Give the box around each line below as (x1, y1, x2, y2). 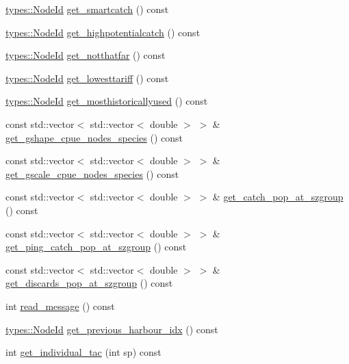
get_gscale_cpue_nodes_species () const (5, 166, 179, 181)
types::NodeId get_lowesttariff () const (5, 70, 169, 85)
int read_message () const (5, 298, 115, 313)
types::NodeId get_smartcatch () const (5, 2, 169, 16)
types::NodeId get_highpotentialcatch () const (5, 25, 201, 39)
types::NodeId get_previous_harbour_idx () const (5, 322, 218, 336)
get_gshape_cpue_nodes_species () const (5, 130, 183, 144)
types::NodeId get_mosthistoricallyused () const (5, 94, 208, 108)
